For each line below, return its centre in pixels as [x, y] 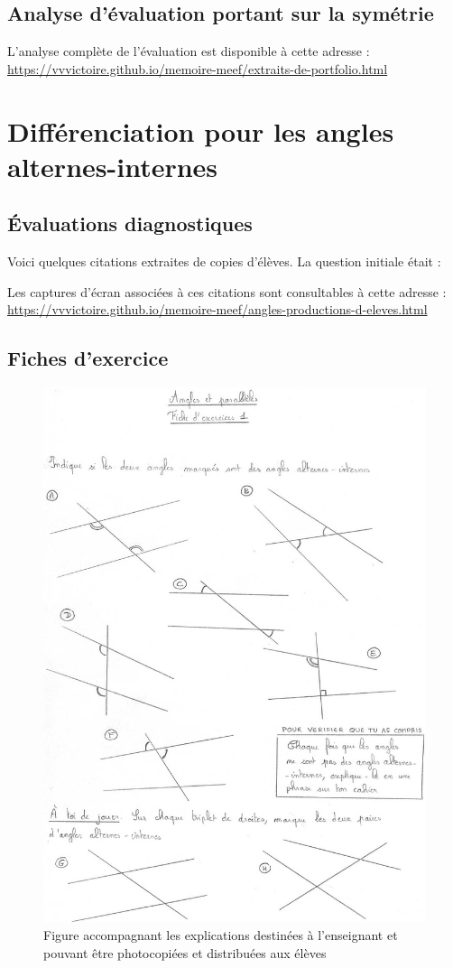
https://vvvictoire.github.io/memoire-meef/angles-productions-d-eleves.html [217, 309]
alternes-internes [113, 166]
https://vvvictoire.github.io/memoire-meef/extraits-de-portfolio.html [198, 68]
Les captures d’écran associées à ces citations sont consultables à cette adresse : [227, 291]
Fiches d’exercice [88, 358]
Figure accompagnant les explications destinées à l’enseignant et [221, 935]
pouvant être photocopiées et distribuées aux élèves [185, 952]
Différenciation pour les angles [201, 130]
